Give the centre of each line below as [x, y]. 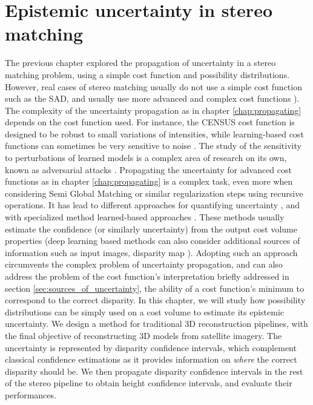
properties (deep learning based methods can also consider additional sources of [153, 241]
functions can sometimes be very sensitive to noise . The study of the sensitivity [153, 146]
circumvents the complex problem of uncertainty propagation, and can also [144, 264]
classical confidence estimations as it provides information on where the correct [151, 359]
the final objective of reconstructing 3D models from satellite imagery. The [143, 335]
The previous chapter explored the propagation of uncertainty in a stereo [140, 63]
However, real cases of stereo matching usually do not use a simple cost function [153, 86]
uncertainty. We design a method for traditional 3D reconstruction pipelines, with [156, 324]
